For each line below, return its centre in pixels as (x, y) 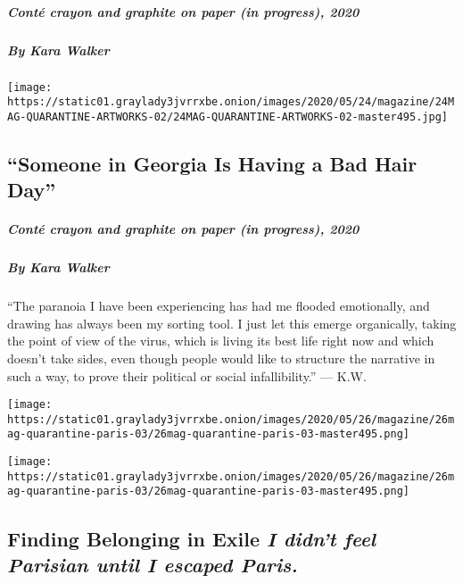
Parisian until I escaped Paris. (153, 564)
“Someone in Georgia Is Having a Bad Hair (212, 163)
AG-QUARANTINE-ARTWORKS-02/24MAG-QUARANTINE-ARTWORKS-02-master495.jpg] (227, 117)
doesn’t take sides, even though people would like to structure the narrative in (221, 358)
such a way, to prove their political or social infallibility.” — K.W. (187, 375)
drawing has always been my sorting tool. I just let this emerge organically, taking (232, 323)
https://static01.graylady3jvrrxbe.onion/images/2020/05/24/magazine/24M (231, 102)
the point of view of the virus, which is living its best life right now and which (221, 341)
